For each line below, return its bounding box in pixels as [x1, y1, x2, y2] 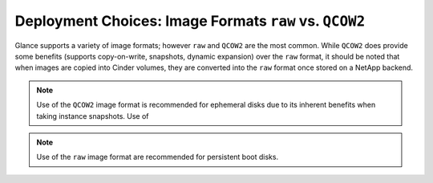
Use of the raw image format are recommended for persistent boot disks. [36, 152, 279, 162]
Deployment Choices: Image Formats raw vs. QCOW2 [14, 12, 366, 30]
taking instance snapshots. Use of [36, 111, 149, 120]
